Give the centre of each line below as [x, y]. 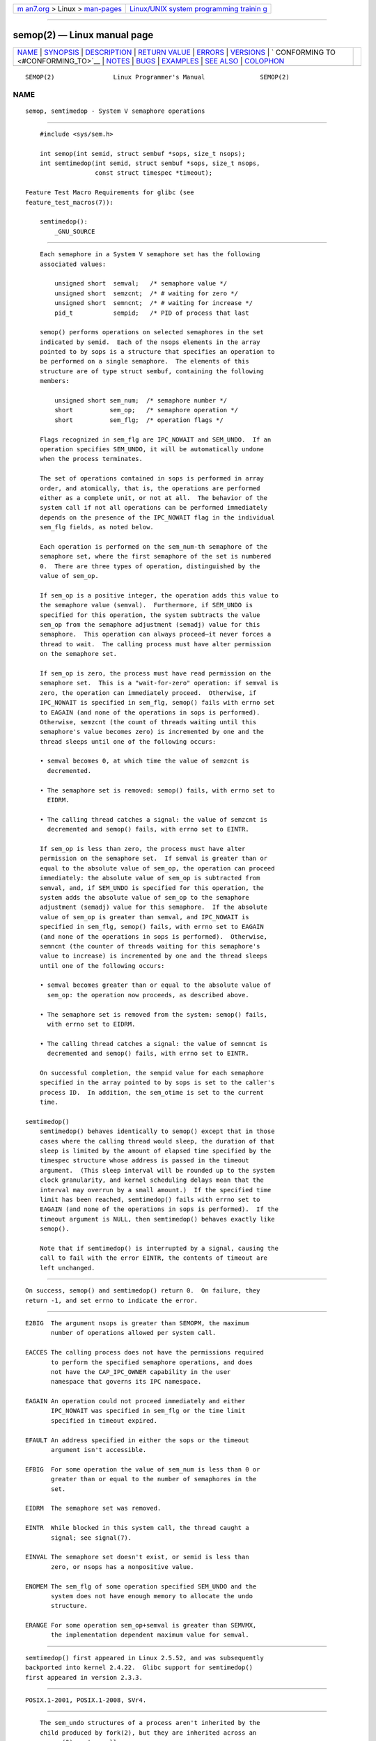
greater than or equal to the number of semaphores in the [154, 1479]
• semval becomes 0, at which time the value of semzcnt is [144, 761]
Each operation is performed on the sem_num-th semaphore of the [154, 546]
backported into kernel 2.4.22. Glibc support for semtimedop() [139, 1668]
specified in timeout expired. [104, 1420]
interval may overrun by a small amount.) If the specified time [155, 1190]
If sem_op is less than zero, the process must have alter [142, 849]
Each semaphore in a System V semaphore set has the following [150, 255]
